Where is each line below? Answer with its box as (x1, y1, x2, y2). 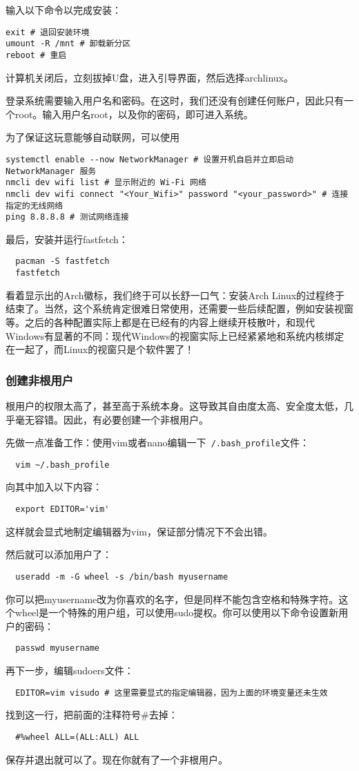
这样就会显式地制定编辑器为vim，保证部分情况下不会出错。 (6, 524, 273, 538)
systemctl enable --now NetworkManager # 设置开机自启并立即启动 (6, 154, 294, 164)
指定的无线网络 (6, 200, 64, 211)
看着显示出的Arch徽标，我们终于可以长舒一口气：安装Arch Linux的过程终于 (6, 287, 345, 302)
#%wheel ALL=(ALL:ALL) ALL (15, 732, 139, 742)
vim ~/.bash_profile (15, 459, 110, 470)
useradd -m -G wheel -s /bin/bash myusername (15, 571, 229, 582)
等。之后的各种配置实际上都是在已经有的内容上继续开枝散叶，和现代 (6, 314, 315, 329)
